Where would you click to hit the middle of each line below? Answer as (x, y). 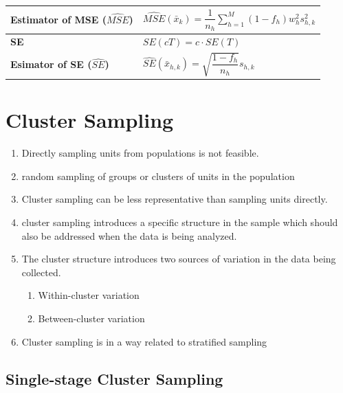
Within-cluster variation (89, 295)
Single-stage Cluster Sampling (114, 378)
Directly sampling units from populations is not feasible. (140, 153)
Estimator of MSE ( (58, 20)
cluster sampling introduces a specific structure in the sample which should (180, 222)
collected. (41, 272)
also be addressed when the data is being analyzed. (129, 235)
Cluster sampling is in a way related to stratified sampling (144, 341)
